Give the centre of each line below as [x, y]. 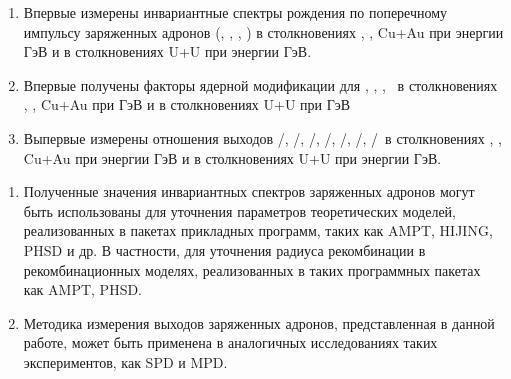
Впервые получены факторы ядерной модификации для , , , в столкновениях [260, 84]
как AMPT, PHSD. [83, 289]
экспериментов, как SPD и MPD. [125, 361]
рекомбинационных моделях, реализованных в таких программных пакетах [252, 269]
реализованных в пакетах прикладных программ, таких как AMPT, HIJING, [258, 230]
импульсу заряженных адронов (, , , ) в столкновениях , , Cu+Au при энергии [263, 31]
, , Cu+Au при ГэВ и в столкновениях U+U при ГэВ [187, 104]
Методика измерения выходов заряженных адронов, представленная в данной [259, 322]
